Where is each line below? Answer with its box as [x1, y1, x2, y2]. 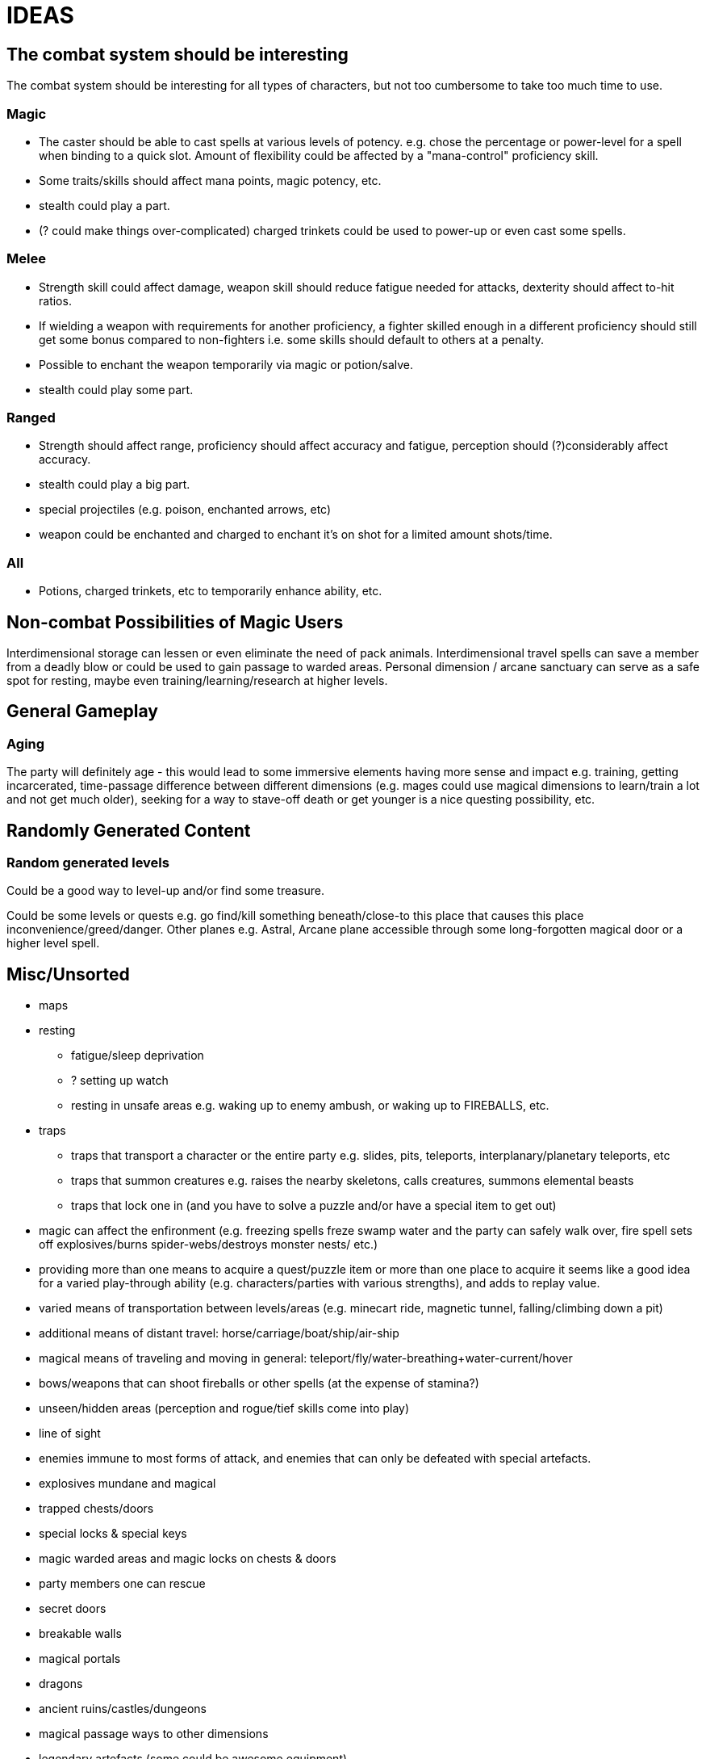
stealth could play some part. [39, 382, 194, 397]
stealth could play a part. [39, 198, 170, 212]
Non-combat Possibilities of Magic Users [6, 611, 344, 632]
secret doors [39, 1602, 107, 1616]
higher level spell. [6, 936, 100, 951]
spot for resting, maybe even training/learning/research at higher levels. [6, 674, 388, 688]
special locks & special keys [39, 1526, 187, 1541]
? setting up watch [71, 1073, 169, 1088]
